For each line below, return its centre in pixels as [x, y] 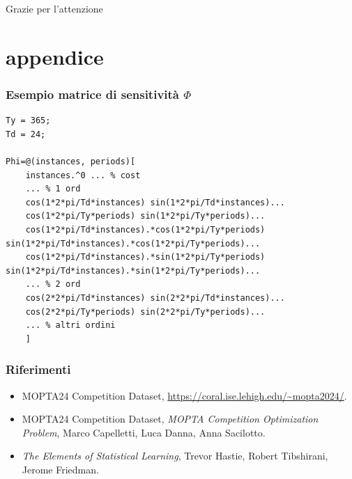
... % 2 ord [53, 284]
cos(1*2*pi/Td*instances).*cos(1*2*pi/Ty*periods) [145, 229]
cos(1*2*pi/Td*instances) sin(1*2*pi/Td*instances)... [155, 202]
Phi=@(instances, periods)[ [71, 161]
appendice [55, 56]
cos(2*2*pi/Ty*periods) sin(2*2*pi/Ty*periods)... [145, 312]
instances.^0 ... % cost [83, 175]
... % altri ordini [70, 325]
